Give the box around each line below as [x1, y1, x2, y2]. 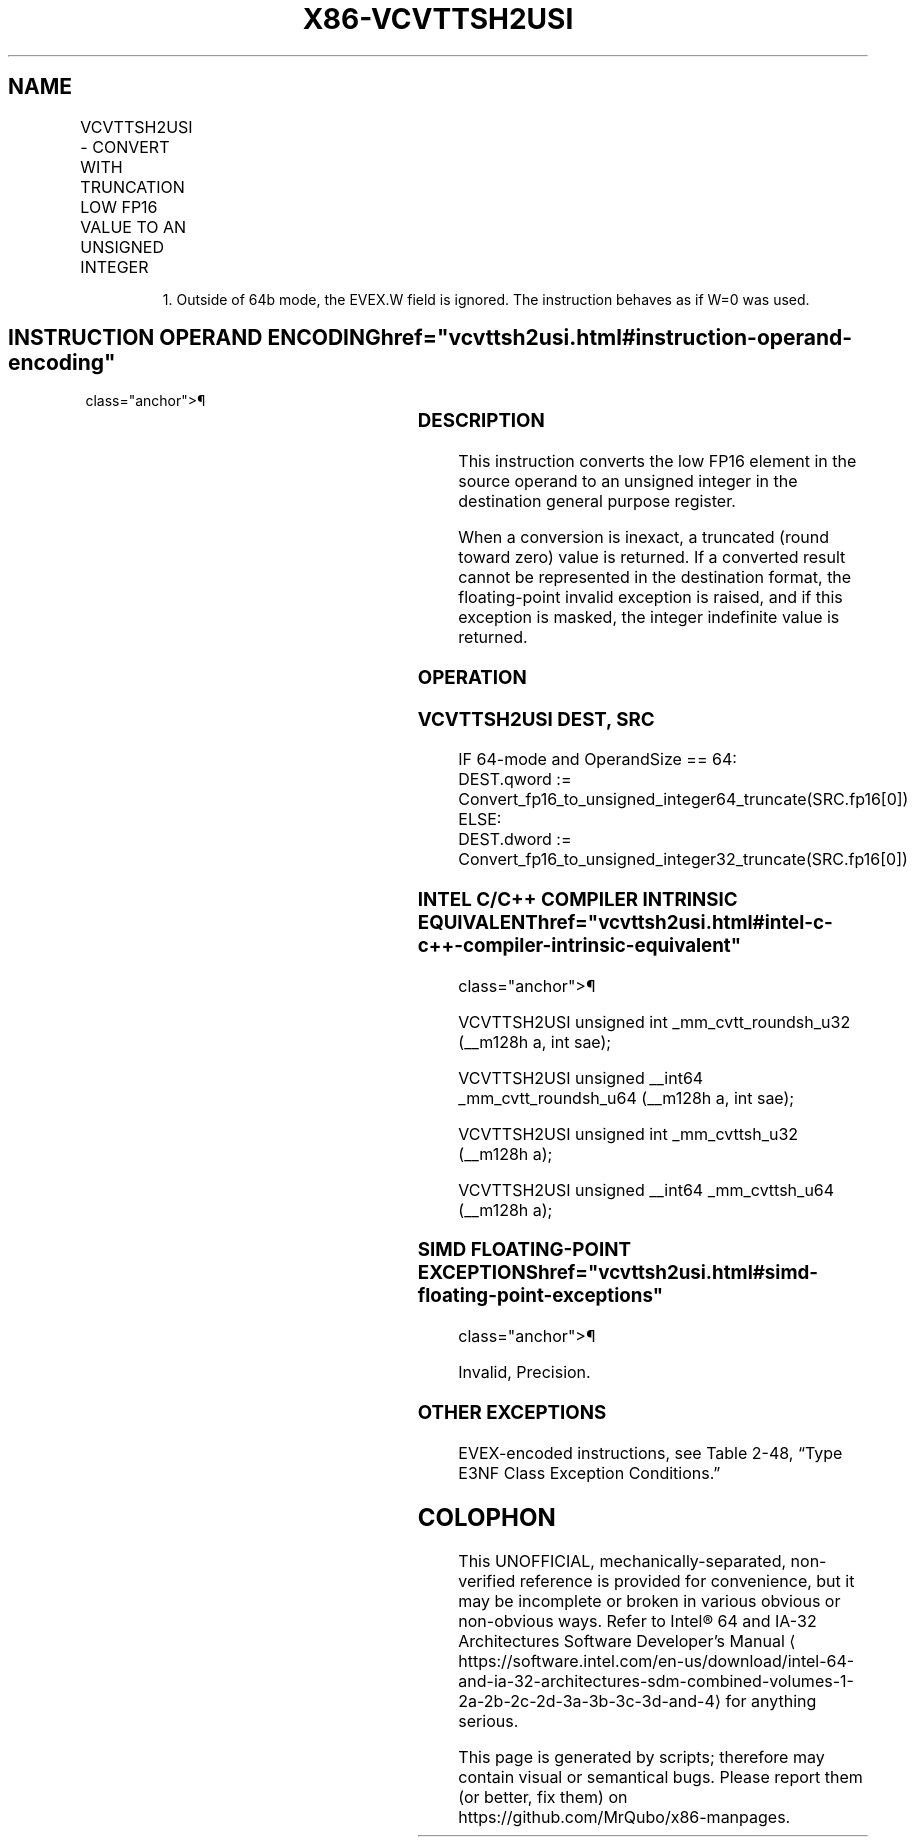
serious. [458, 1711, 519, 1732]
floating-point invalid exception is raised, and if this [458, 587, 843, 608]
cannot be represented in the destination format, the [458, 567, 852, 588]
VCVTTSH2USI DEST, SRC [417, 707, 655, 731]
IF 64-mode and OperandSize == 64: [458, 749, 737, 770]
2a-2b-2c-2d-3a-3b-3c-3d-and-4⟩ [458, 1691, 722, 1712]
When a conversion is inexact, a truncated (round [458, 527, 829, 548]
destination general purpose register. [458, 491, 736, 512]
